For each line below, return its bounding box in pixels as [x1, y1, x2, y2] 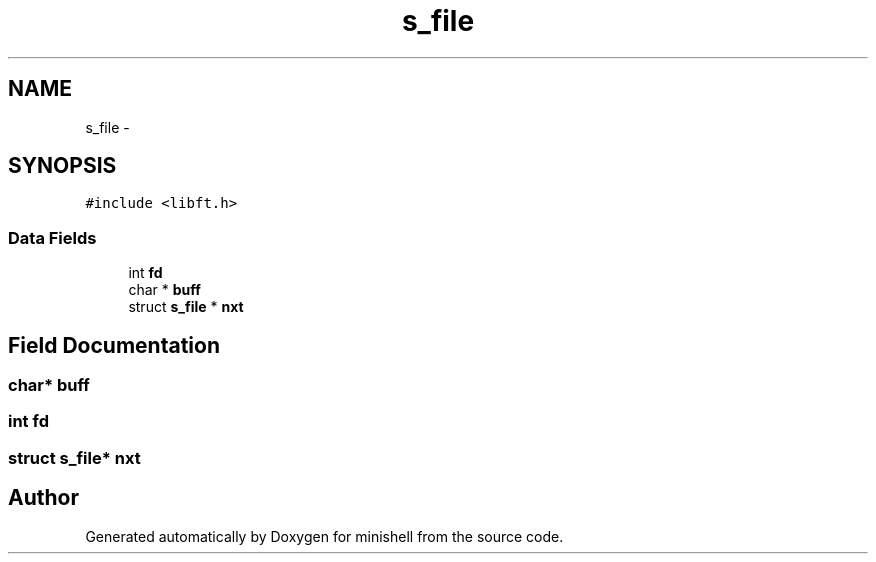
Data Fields [8, 227, 97, 248]
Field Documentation [8, 332, 220, 358]
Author [8, 485, 79, 511]
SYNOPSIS [8, 153, 117, 179]
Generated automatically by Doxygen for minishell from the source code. [85, 527, 564, 545]
